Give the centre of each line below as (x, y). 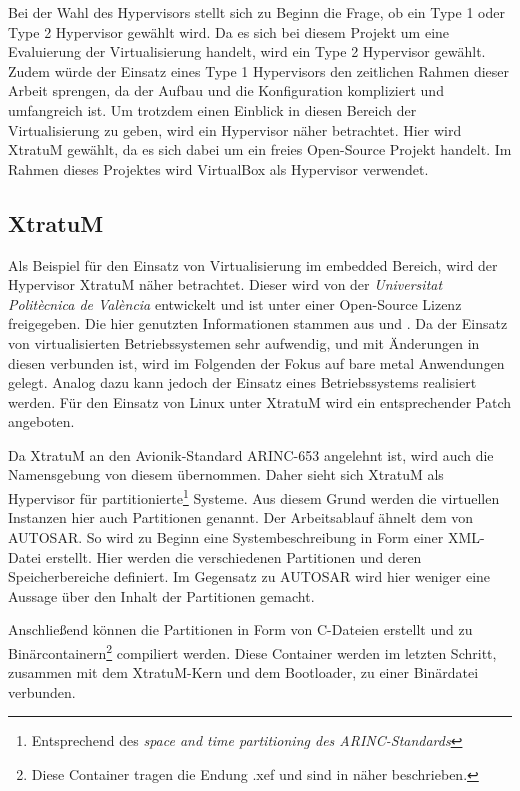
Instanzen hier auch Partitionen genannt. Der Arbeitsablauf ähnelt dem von (241, 517)
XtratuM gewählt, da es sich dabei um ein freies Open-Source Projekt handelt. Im (260, 149)
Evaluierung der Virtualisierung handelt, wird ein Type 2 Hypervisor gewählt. (247, 51)
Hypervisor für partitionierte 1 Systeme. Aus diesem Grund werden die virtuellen (254, 496)
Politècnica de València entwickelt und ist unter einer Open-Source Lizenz (235, 303)
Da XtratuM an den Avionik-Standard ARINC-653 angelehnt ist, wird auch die (251, 454)
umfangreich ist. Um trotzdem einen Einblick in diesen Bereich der (212, 109)
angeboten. (41, 421)
